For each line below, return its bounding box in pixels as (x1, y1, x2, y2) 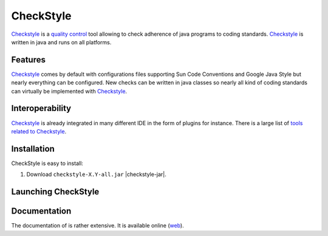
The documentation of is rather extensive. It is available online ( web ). (11, 222, 185, 229)
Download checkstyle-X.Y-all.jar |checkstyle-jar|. (26, 170, 167, 178)
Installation (11, 143, 55, 154)
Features (11, 55, 46, 65)
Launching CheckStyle (11, 187, 100, 197)
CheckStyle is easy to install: (11, 160, 83, 167)
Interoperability (11, 103, 72, 113)
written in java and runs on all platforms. (11, 38, 112, 46)
